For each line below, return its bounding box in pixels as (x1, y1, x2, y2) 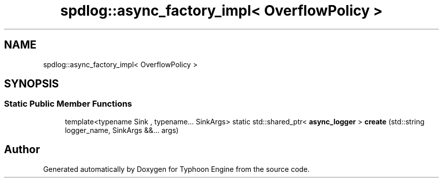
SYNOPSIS (4, 77, 59, 90)
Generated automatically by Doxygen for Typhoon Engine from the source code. (43, 164, 310, 173)
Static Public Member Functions (4, 99, 132, 109)
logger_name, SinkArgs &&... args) (65, 125, 179, 134)
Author (4, 143, 40, 156)
